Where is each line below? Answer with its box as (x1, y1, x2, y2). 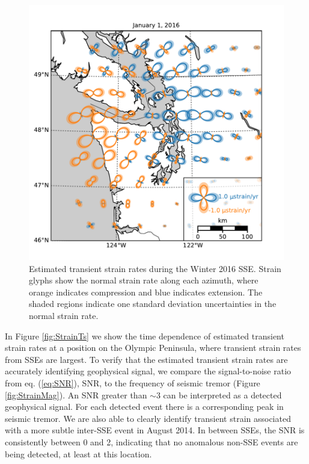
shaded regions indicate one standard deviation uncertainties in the (29, 297, 277, 310)
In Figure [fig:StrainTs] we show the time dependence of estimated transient (5, 329, 284, 342)
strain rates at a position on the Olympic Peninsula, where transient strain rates (5, 341, 301, 354)
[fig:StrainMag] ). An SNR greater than (5, 388, 147, 401)
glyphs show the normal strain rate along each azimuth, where (29, 274, 259, 286)
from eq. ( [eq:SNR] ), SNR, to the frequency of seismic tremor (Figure (5, 376, 260, 389)
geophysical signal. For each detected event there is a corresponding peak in (5, 400, 284, 413)
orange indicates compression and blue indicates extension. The (29, 285, 263, 298)
